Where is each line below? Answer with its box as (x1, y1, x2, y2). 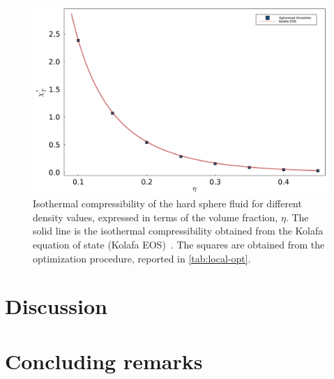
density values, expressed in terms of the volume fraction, (33, 209, 278, 224)
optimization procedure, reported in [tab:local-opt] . (33, 251, 251, 265)
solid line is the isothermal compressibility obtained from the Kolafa (33, 223, 324, 238)
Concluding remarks (5, 346, 203, 375)
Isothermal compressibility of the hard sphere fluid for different (33, 196, 302, 211)
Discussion (5, 292, 107, 320)
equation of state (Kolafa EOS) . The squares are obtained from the (33, 237, 325, 251)
